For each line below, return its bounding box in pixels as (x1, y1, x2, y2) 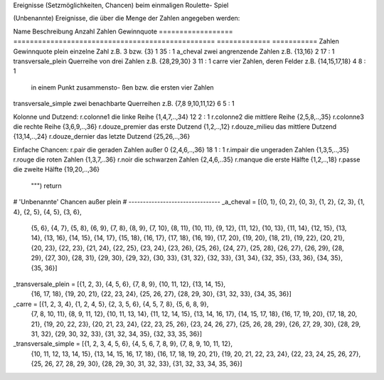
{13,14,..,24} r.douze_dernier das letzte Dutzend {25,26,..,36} (13, 132, 191, 141)
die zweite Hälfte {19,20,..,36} (13, 165, 100, 174)
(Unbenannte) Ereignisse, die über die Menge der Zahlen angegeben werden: (13, 14, 240, 23)
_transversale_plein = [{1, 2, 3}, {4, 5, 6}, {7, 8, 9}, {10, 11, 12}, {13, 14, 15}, (13, 280, 226, 288)
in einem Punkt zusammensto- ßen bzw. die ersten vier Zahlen (31, 83, 214, 92)
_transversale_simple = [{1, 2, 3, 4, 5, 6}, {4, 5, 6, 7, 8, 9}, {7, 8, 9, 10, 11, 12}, (13, 339, 233, 348)
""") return (31, 181, 62, 190)
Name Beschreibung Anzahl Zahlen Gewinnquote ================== (13, 27, 234, 36)
